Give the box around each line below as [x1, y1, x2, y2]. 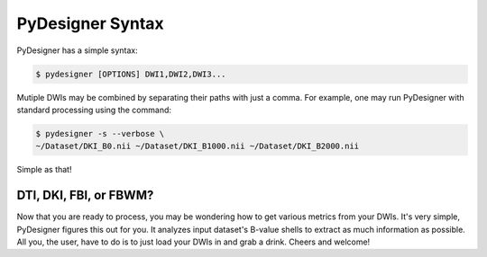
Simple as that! [16, 164, 72, 175]
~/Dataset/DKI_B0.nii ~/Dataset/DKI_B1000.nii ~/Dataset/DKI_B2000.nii [35, 141, 360, 152]
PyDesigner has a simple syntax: [16, 45, 139, 56]
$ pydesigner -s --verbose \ [35, 128, 165, 138]
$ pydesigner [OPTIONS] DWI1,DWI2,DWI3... [35, 68, 226, 79]
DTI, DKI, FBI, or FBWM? [16, 188, 154, 203]
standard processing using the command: [16, 104, 171, 115]
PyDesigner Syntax [16, 13, 164, 33]
